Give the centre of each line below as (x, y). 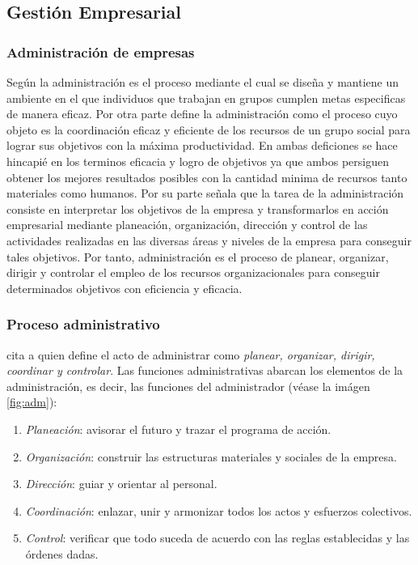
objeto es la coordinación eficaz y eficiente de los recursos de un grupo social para (209, 129)
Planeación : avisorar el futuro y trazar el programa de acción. (178, 429)
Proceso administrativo (83, 324)
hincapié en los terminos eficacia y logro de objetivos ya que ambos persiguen (198, 161)
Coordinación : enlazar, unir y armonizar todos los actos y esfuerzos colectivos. (219, 510)
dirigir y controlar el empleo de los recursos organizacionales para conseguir (193, 272)
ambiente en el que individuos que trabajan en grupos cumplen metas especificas (206, 98)
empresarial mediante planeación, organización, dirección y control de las (187, 225)
